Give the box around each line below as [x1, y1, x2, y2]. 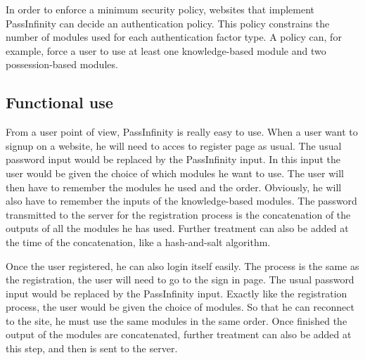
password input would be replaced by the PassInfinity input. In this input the [6, 152, 340, 167]
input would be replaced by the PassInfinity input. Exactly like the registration [6, 285, 347, 300]
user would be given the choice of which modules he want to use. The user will [6, 165, 344, 180]
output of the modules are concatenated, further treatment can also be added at [6, 327, 352, 342]
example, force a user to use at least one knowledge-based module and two [6, 43, 326, 58]
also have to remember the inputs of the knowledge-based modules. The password [6, 193, 357, 208]
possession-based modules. [6, 57, 118, 72]
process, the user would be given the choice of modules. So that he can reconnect [6, 300, 354, 314]
